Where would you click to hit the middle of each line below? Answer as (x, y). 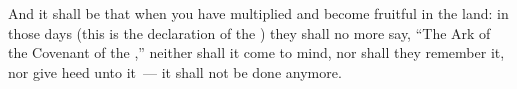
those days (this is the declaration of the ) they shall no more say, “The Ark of (249, 32)
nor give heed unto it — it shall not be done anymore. (175, 71)
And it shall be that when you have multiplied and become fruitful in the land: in (258, 13)
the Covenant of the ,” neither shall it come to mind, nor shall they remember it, (256, 52)
